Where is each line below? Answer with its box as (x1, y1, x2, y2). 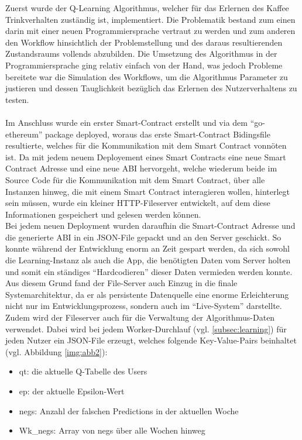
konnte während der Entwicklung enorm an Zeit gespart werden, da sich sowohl (5, 242, 290, 255)
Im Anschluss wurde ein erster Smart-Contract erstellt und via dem (5, 116, 248, 128)
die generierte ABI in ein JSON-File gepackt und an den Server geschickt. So (5, 231, 282, 243)
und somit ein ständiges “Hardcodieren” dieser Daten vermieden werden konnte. (5, 265, 293, 277)
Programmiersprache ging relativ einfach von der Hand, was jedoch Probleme (5, 59, 283, 71)
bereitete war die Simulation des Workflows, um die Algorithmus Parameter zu (5, 70, 288, 82)
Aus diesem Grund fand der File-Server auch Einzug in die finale (5, 277, 238, 289)
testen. (5, 93, 29, 105)
